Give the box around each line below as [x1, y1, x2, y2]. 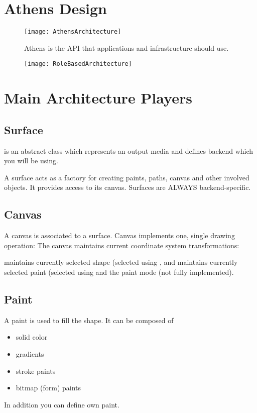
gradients [16, 348, 44, 359]
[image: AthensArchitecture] [24, 28, 121, 36]
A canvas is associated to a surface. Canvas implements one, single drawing [4, 230, 235, 241]
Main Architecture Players [4, 87, 192, 108]
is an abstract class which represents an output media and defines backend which [4, 145, 253, 156]
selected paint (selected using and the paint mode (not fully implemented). [4, 266, 234, 277]
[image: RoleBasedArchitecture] [24, 60, 132, 68]
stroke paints [16, 365, 56, 376]
